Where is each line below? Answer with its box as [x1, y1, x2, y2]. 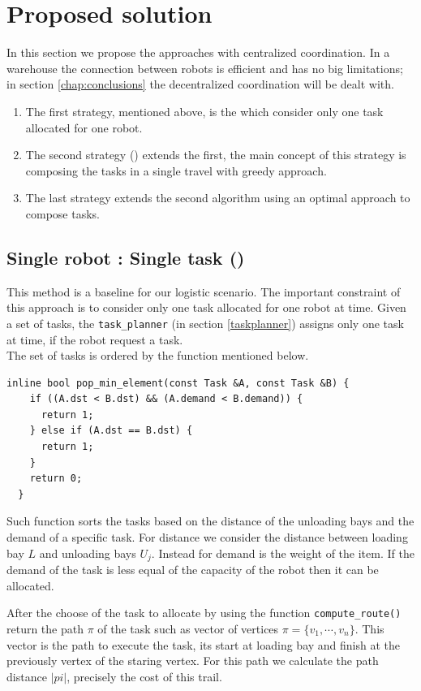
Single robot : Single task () [6, 244, 245, 270]
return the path [6, 620, 84, 637]
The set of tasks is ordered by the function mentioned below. [6, 347, 309, 364]
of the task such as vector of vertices [97, 620, 279, 637]
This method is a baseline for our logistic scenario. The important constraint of [6, 283, 401, 300]
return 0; [29, 473, 83, 485]
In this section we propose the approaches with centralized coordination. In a [6, 44, 390, 61]
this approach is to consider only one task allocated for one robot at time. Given [6, 299, 406, 316]
